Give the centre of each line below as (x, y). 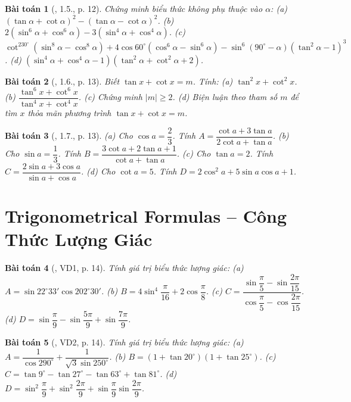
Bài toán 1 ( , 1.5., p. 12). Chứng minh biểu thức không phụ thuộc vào (134, 8)
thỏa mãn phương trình (69, 113)
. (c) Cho (194, 153)
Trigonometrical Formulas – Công (146, 216)
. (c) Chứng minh (110, 97)
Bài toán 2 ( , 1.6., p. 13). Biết (62, 81)
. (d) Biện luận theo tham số (225, 97)
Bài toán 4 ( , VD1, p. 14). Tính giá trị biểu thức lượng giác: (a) (124, 268)
